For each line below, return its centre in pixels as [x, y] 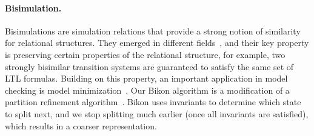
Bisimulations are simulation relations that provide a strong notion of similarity [153, 31]
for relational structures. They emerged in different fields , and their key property [157, 43]
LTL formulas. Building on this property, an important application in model [146, 78]
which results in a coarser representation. [81, 125]
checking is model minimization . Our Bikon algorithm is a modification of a [147, 90]
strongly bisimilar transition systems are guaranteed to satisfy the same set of [149, 66]
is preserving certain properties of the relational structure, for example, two [145, 54]
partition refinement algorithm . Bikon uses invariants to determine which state [153, 102]
